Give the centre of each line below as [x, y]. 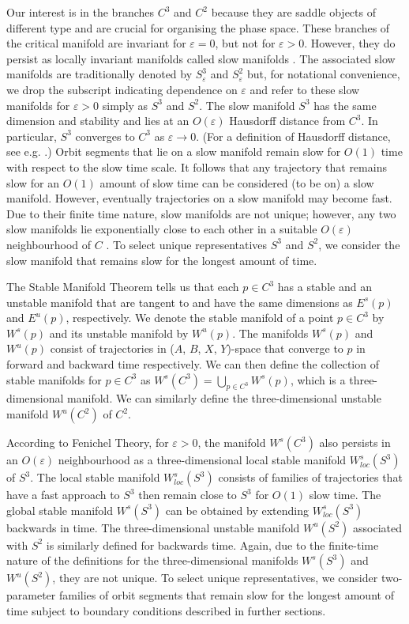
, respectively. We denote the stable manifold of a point [200, 318]
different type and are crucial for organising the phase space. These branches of [198, 27]
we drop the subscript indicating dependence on [122, 89]
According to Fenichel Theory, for [88, 442]
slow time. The [345, 495]
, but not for [245, 43]
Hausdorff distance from [287, 121]
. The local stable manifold [95, 477]
